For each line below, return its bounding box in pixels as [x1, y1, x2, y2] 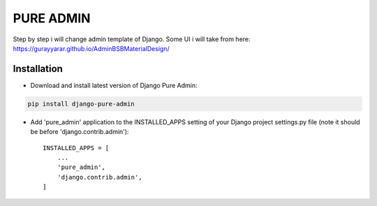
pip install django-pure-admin [27, 100, 135, 108]
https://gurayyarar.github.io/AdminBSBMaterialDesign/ [13, 44, 170, 52]
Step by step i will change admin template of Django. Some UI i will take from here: [13, 35, 251, 43]
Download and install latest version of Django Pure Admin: [30, 81, 198, 89]
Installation [13, 63, 63, 75]
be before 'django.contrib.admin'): [30, 128, 129, 136]
